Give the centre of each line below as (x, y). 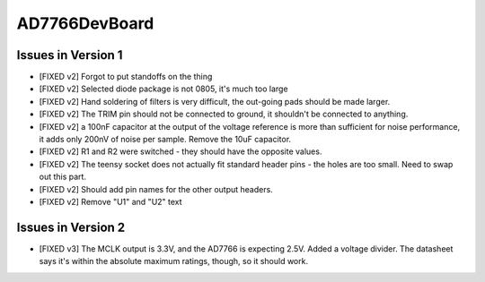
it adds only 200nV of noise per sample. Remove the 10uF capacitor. (165, 140)
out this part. (63, 177)
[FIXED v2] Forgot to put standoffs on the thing (126, 77)
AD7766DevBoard (85, 23)
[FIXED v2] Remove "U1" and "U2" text (111, 201)
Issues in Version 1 (70, 55)
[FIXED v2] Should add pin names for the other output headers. (156, 189)
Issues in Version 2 (71, 227)
